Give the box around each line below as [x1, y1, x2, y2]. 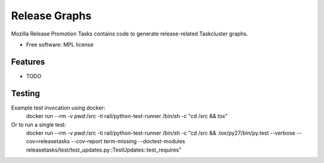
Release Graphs [11, 9, 92, 22]
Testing [11, 88, 40, 99]
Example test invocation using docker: [11, 104, 106, 111]
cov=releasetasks [26, 138, 70, 145]
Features [11, 57, 45, 67]
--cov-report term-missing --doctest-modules [71, 138, 185, 145]
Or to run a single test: [11, 121, 66, 128]
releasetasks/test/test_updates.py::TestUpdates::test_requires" [26, 146, 182, 153]
